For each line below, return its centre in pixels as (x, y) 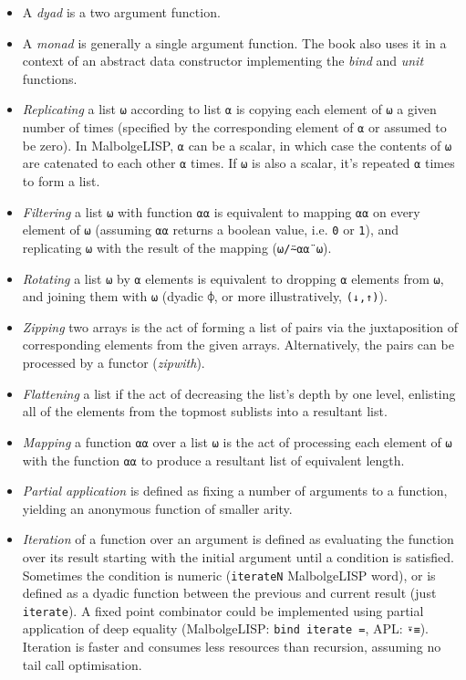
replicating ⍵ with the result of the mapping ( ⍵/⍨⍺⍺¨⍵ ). (177, 247)
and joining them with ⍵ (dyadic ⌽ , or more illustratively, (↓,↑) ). (205, 296)
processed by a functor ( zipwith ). (114, 363)
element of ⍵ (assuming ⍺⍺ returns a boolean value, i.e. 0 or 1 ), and (211, 230)
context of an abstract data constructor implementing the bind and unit (223, 61)
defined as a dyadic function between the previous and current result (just (229, 593)
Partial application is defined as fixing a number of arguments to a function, (235, 491)
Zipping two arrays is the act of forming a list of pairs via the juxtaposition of (240, 326)
